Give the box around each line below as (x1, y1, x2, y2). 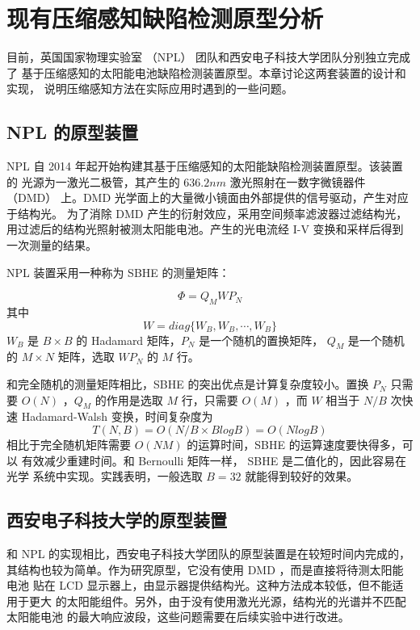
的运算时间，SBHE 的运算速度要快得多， (187, 436, 402, 453)
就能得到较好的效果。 (245, 468, 359, 485)
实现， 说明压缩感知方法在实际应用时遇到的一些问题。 (6, 80, 293, 97)
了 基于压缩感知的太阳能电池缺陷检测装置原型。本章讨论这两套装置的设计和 (6, 64, 406, 81)
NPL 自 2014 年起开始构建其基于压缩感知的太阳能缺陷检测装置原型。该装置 (6, 157, 403, 174)
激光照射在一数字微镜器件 (229, 173, 366, 190)
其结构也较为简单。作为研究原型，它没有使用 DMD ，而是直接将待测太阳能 (6, 561, 404, 577)
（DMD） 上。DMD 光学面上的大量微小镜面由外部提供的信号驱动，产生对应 (6, 189, 409, 206)
